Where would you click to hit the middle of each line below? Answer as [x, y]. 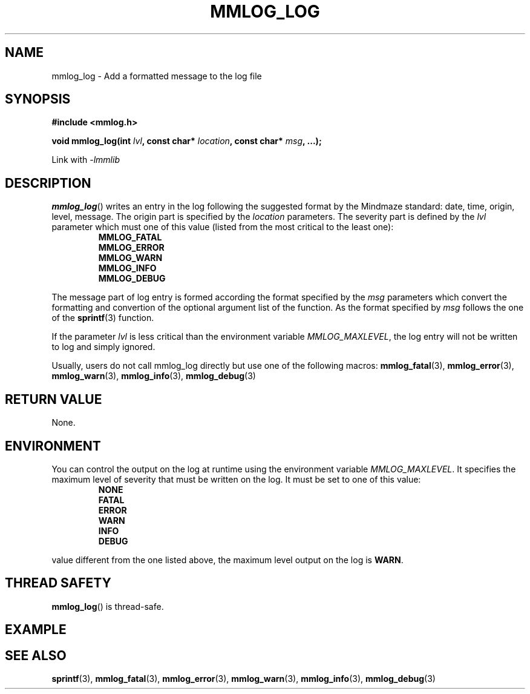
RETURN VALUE [54, 399]
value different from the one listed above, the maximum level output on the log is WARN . [227, 560]
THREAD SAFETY [58, 583]
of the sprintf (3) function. [103, 318]
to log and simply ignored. [103, 347]
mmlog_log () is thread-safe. [108, 606]
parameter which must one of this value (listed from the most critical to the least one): [223, 227]
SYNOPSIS [38, 99]
